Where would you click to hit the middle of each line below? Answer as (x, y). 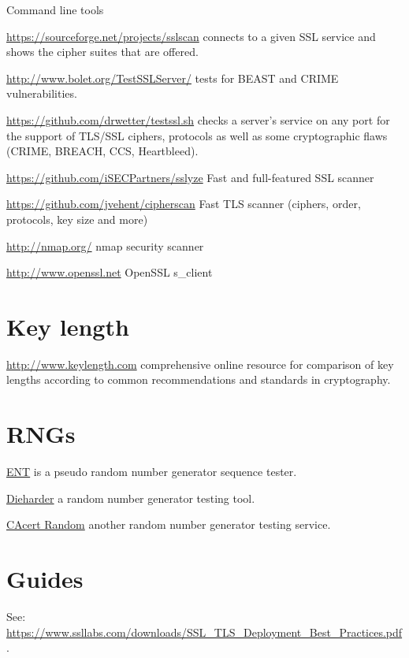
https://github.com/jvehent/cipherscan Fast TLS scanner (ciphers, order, (184, 204)
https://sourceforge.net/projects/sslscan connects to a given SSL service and (191, 36)
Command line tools (55, 9)
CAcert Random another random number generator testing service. (169, 524)
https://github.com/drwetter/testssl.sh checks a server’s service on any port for (198, 119)
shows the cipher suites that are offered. (102, 52)
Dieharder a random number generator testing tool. (131, 498)
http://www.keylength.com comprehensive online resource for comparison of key (200, 364)
